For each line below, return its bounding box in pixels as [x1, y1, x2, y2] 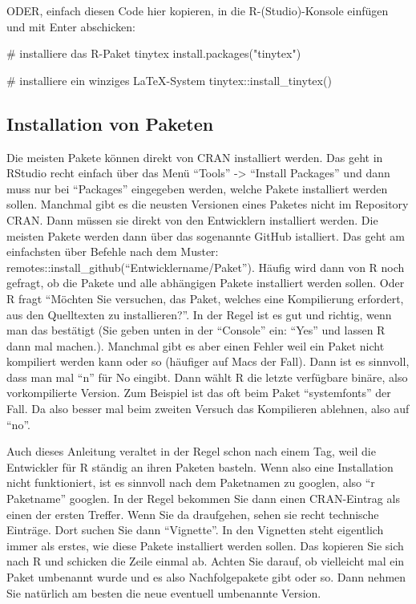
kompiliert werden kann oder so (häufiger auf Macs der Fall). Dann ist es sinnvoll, [6, 353, 410, 370]
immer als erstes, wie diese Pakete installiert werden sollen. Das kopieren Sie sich [6, 537, 404, 553]
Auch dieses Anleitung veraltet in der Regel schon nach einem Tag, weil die [6, 443, 376, 460]
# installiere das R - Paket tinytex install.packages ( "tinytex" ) [6, 45, 301, 62]
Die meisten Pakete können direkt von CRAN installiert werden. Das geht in [6, 148, 383, 165]
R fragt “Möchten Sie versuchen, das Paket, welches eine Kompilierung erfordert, [6, 290, 404, 306]
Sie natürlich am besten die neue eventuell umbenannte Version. [6, 584, 321, 601]
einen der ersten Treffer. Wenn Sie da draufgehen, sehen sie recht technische [6, 505, 379, 522]
